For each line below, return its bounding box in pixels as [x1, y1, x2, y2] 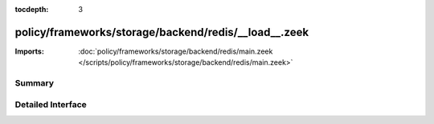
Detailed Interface [14, 98, 88, 110]
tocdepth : [14, 5, 49, 14]
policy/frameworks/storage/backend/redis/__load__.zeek [14, 25, 309, 39]
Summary [14, 78, 55, 89]
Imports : [14, 46, 44, 56]
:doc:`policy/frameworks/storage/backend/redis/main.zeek [78, 46, 273, 56]
